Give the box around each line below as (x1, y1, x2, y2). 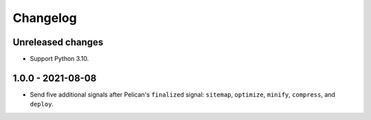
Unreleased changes (12, 36, 104, 48)
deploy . (30, 100, 54, 108)
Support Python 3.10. (30, 55, 89, 63)
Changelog (12, 10, 77, 25)
